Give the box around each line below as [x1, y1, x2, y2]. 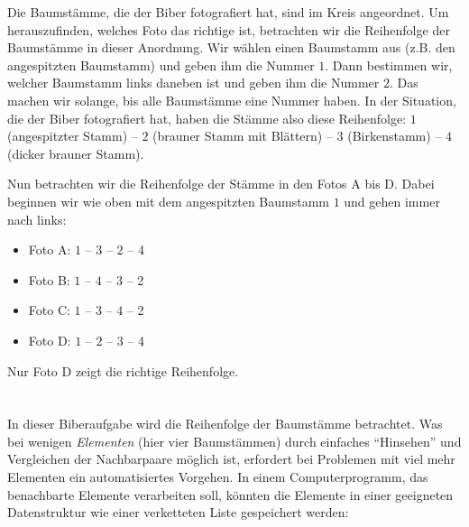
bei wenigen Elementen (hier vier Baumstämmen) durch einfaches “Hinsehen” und [7, 431, 462, 450]
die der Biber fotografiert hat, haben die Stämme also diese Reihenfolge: [7, 108, 407, 127]
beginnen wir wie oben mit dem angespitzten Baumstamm [7, 191, 329, 210]
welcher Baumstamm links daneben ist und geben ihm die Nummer [7, 73, 380, 92]
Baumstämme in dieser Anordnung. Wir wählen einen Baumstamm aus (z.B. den [7, 38, 455, 57]
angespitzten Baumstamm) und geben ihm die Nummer [7, 55, 315, 74]
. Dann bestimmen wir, [325, 55, 453, 74]
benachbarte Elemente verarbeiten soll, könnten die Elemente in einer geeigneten [7, 485, 454, 504]
